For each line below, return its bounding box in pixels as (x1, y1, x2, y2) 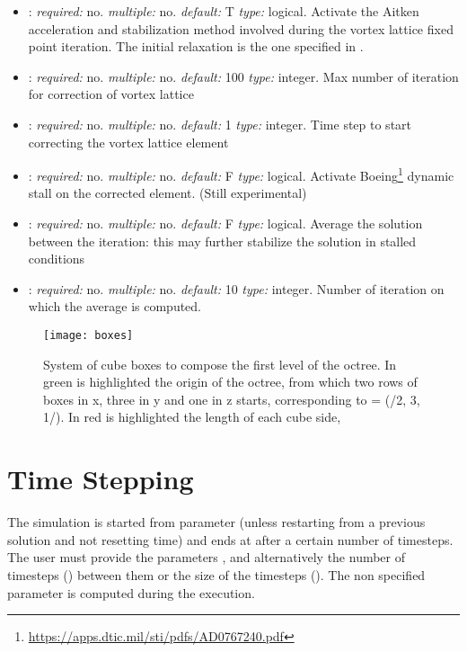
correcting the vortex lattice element (28, 132, 229, 151)
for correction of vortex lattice (28, 85, 194, 103)
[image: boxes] (43, 328, 134, 342)
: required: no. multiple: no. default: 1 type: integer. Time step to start (28, 114, 412, 133)
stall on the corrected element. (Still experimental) (28, 183, 307, 202)
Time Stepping (7, 460, 194, 497)
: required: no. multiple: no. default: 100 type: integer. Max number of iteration (28, 67, 459, 85)
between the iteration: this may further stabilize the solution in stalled (28, 231, 417, 250)
